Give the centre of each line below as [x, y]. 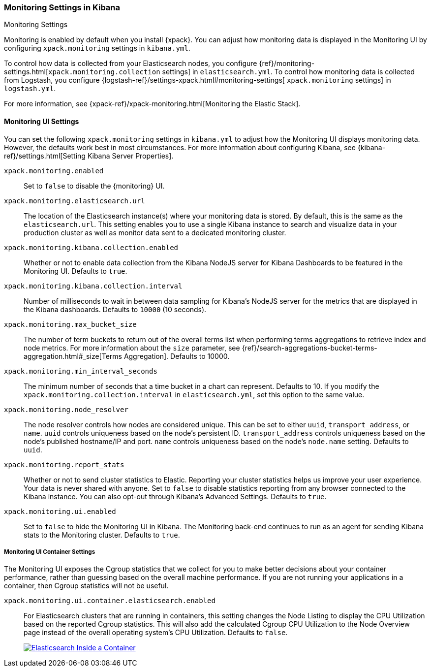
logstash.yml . [30, 89]
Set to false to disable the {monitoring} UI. [94, 186]
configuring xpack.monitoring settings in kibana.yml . [97, 48]
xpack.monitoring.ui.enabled [60, 511]
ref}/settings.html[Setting [45, 156]
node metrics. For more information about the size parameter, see [132, 348]
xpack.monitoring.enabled [54, 171]
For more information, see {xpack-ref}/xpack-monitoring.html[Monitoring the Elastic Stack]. [152, 104]
